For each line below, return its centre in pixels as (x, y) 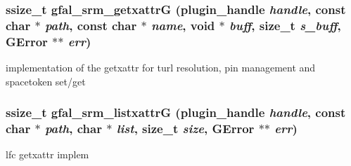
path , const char (91, 25)
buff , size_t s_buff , (285, 25)
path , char (73, 129)
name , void (183, 25)
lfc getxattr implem (47, 154)
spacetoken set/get (46, 81)
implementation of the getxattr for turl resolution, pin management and (161, 68)
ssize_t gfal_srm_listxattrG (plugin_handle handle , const (176, 112)
